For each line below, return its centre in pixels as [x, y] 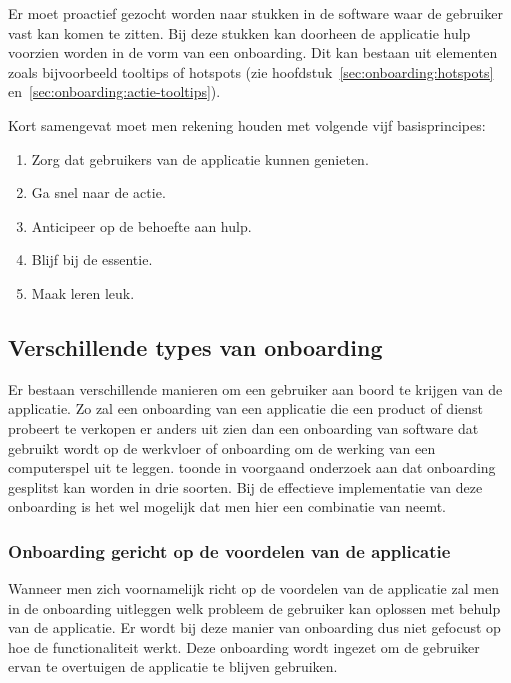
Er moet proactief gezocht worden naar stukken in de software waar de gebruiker [255, 13]
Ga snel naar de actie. [98, 192]
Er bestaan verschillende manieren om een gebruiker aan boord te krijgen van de [255, 388]
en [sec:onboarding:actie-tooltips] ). [114, 91]
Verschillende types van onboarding [195, 346]
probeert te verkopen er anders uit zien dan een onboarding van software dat [243, 427]
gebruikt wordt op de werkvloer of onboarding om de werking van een [222, 447]
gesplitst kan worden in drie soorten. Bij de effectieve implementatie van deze [245, 486]
